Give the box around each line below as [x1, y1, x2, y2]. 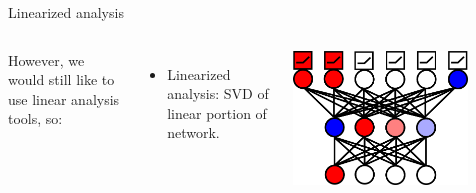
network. [167, 122, 220, 143]
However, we [8, 49, 85, 70]
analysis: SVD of [167, 83, 269, 104]
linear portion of [167, 102, 267, 123]
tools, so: [8, 108, 63, 129]
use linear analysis [8, 88, 120, 109]
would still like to [8, 69, 115, 90]
